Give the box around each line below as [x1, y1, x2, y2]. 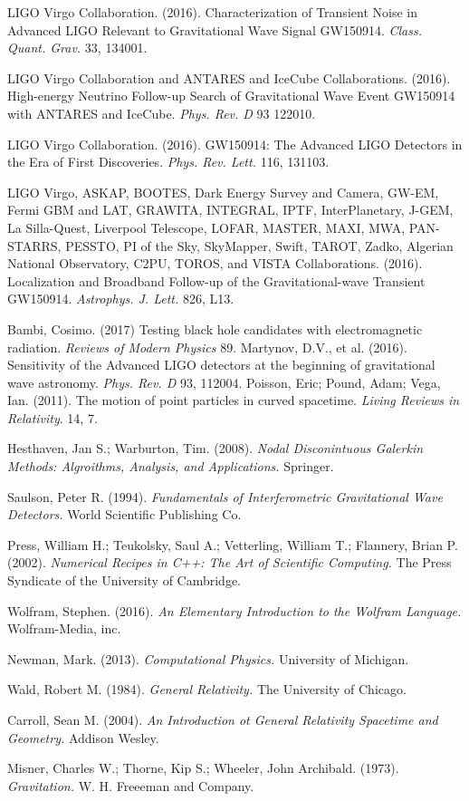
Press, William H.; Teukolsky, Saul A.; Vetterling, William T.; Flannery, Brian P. [7, 535, 458, 554]
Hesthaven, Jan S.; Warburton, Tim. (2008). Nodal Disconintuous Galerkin [7, 439, 424, 458]
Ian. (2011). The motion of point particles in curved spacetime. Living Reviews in [7, 391, 460, 410]
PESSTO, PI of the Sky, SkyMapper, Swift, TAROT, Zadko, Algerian [65, 236, 454, 255]
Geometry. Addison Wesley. [7, 728, 159, 747]
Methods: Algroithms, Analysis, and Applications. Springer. [7, 457, 334, 476]
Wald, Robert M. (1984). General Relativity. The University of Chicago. [7, 680, 407, 699]
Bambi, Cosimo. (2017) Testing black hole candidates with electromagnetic [7, 319, 423, 338]
